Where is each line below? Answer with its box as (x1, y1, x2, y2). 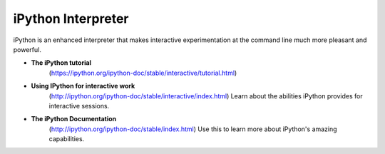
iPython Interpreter (13, 11, 129, 26)
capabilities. (48, 135, 85, 143)
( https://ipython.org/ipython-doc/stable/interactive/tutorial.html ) (48, 68, 237, 77)
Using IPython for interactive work (31, 82, 135, 91)
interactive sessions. (48, 101, 110, 110)
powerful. (13, 45, 42, 53)
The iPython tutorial (31, 58, 92, 67)
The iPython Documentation (31, 115, 117, 123)
